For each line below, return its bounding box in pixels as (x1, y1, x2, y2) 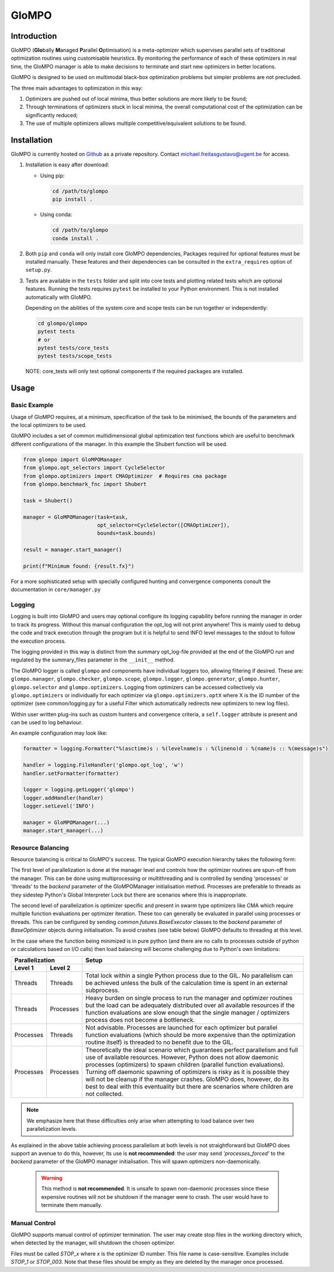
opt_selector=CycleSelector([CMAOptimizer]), (97, 521, 230, 528)
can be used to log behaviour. (11, 719, 83, 726)
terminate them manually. (41, 1201, 102, 1208)
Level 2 (50, 964, 71, 972)
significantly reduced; (25, 111, 78, 118)
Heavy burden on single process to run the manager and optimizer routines (85, 994, 292, 1002)
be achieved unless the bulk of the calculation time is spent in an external (85, 979, 288, 987)
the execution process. (11, 637, 67, 644)
